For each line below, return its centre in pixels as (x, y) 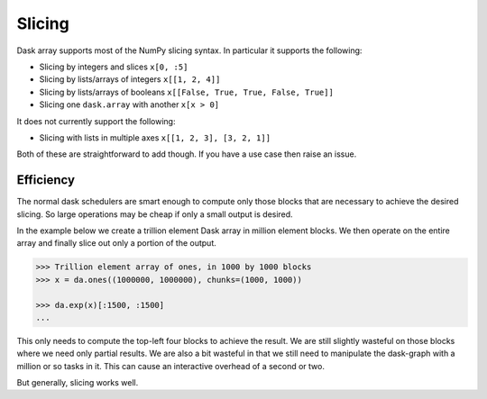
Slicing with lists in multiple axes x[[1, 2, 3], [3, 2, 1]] (155, 137)
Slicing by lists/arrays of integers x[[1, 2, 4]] (130, 79)
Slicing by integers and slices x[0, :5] (114, 67)
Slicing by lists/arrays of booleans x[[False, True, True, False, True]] (186, 92)
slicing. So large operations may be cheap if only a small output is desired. (155, 214)
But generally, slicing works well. (78, 383)
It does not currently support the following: (96, 121)
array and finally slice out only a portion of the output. (116, 243)
